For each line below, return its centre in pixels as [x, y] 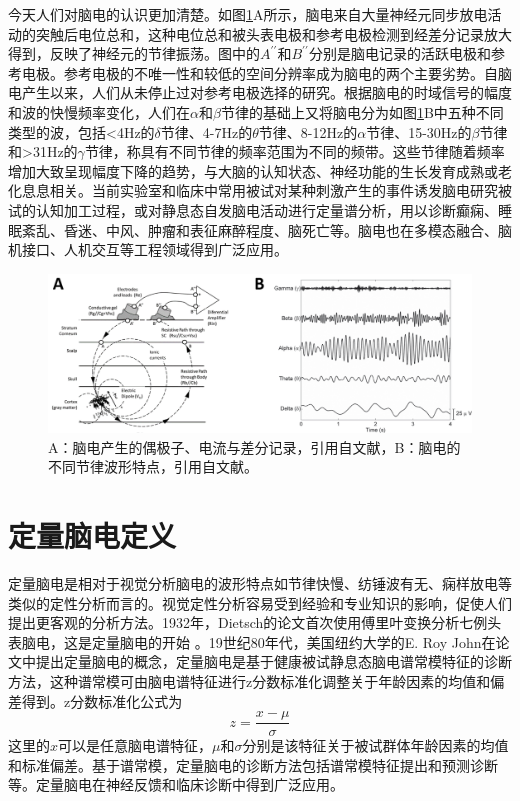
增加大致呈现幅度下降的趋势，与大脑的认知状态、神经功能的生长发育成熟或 [253, 170]
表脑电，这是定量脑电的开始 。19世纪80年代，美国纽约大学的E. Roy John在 [252, 641]
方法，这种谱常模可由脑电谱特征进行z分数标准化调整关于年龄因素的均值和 [249, 681]
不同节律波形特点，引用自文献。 [153, 466]
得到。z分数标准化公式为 [102, 700]
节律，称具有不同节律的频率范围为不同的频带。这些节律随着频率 [294, 151]
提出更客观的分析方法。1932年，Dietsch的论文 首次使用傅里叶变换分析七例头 [255, 622]
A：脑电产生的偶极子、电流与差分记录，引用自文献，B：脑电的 [254, 446]
